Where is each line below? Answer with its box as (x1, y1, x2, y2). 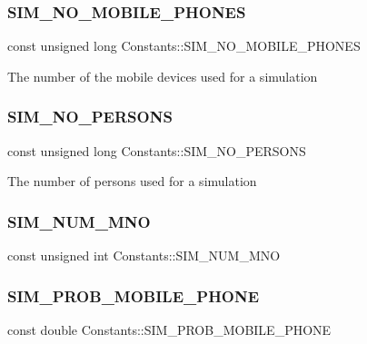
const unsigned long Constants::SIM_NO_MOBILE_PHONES (7, 36, 361, 55)
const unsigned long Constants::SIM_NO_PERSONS (7, 141, 306, 160)
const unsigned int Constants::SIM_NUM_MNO (7, 246, 281, 265)
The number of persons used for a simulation (7, 172, 257, 191)
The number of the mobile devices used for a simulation (7, 66, 318, 85)
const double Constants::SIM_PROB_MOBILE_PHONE (7, 319, 332, 339)
